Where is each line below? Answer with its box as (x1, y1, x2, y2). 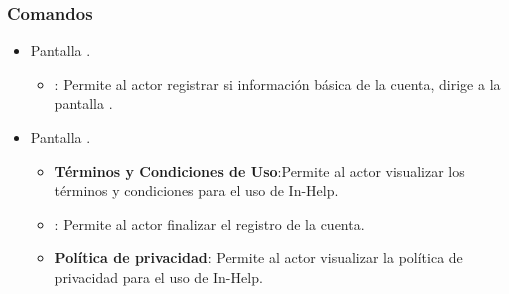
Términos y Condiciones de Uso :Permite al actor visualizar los (54, 160, 465, 181)
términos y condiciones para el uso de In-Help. (54, 180, 339, 201)
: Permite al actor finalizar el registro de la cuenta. (54, 213, 365, 234)
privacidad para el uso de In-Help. (54, 266, 263, 287)
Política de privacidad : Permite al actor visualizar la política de (54, 247, 463, 268)
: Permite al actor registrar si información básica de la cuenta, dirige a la (54, 73, 501, 94)
